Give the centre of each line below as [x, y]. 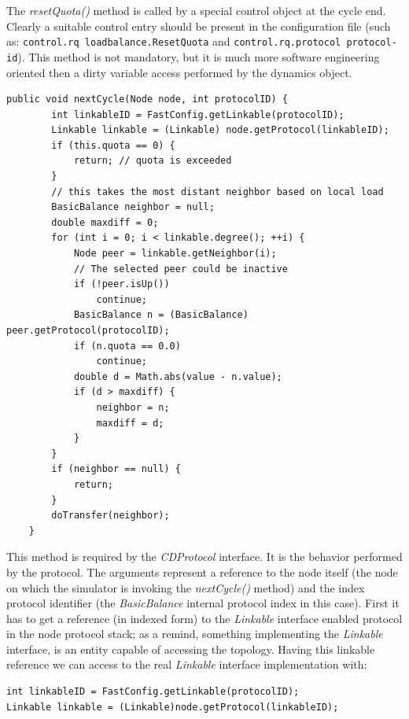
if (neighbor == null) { [116, 469]
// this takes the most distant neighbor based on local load [217, 192]
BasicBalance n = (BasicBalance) [161, 315]
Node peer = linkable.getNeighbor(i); [175, 254]
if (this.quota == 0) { [113, 145]
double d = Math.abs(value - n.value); [178, 376]
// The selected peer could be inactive [181, 269]
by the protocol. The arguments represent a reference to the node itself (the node [202, 572]
